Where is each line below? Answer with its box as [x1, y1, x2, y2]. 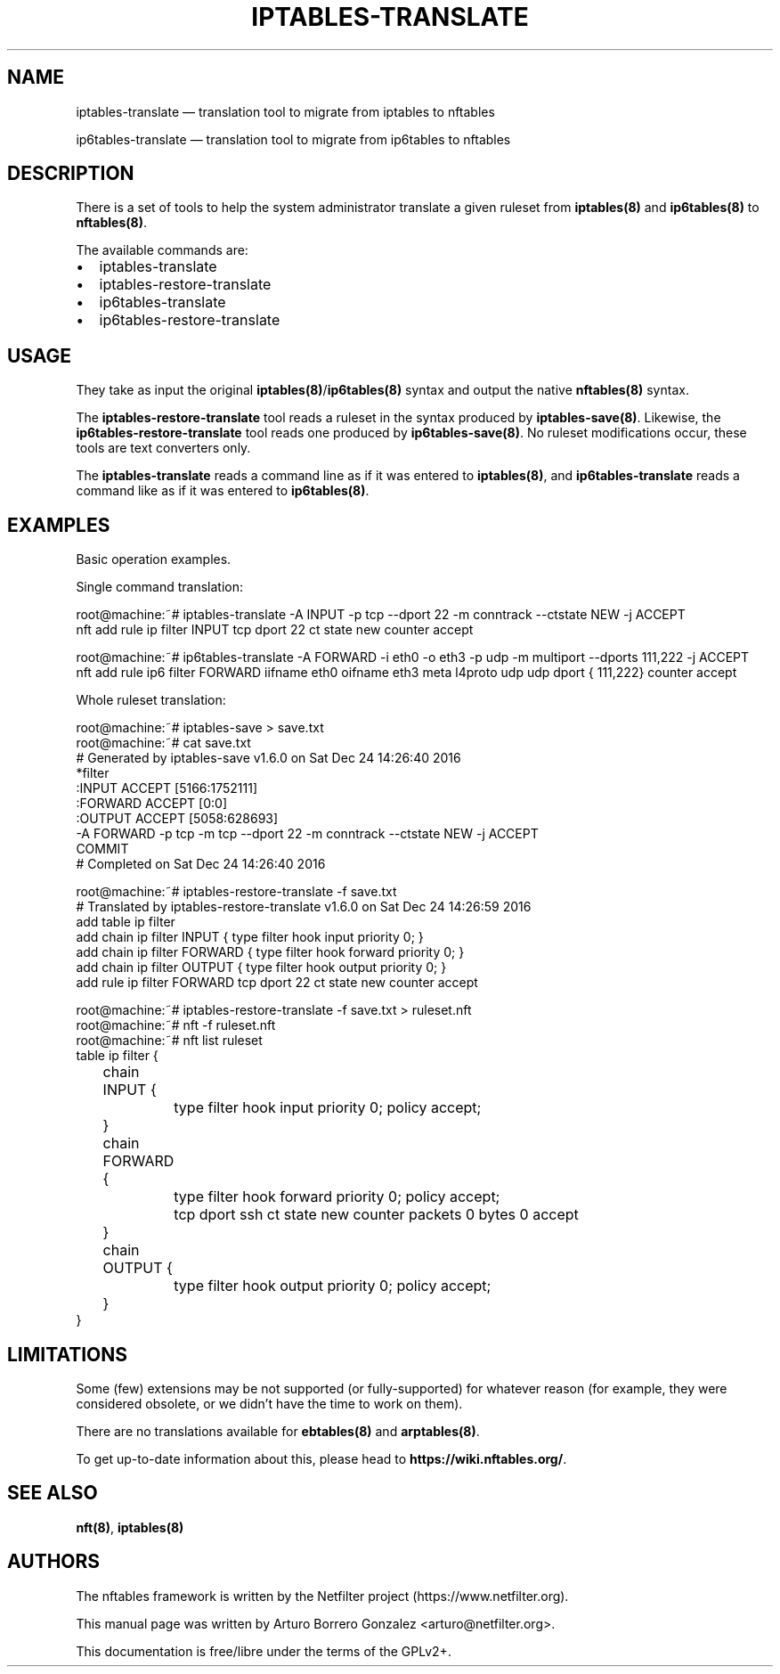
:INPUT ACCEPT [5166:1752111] [76, 780, 258, 796]
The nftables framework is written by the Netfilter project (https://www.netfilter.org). [76, 1588, 569, 1604]
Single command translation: [76, 579, 243, 595]
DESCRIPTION [7, 162, 134, 185]
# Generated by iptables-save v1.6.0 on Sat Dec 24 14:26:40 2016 [76, 750, 461, 766]
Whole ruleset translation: [76, 692, 226, 708]
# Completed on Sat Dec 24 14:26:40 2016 [76, 856, 326, 872]
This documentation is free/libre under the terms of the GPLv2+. [76, 1643, 451, 1659]
